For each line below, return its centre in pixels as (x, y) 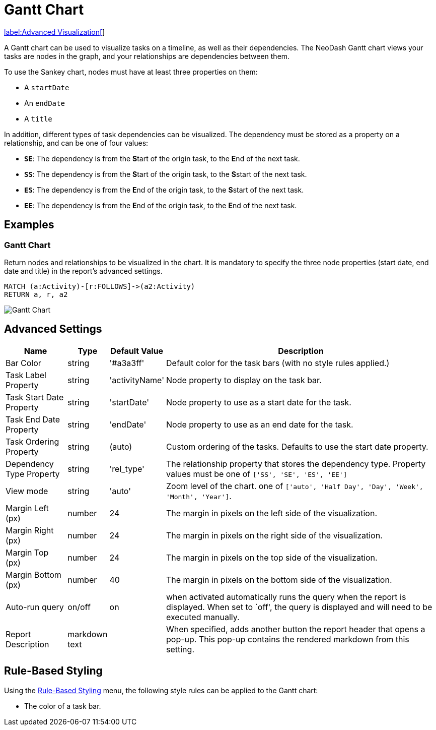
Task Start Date (35, 397)
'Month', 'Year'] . (199, 496)
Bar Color (23, 363)
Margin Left (27, 508)
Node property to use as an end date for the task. (260, 424)
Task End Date (33, 419)
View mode (27, 491)
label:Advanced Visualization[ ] (55, 32)
